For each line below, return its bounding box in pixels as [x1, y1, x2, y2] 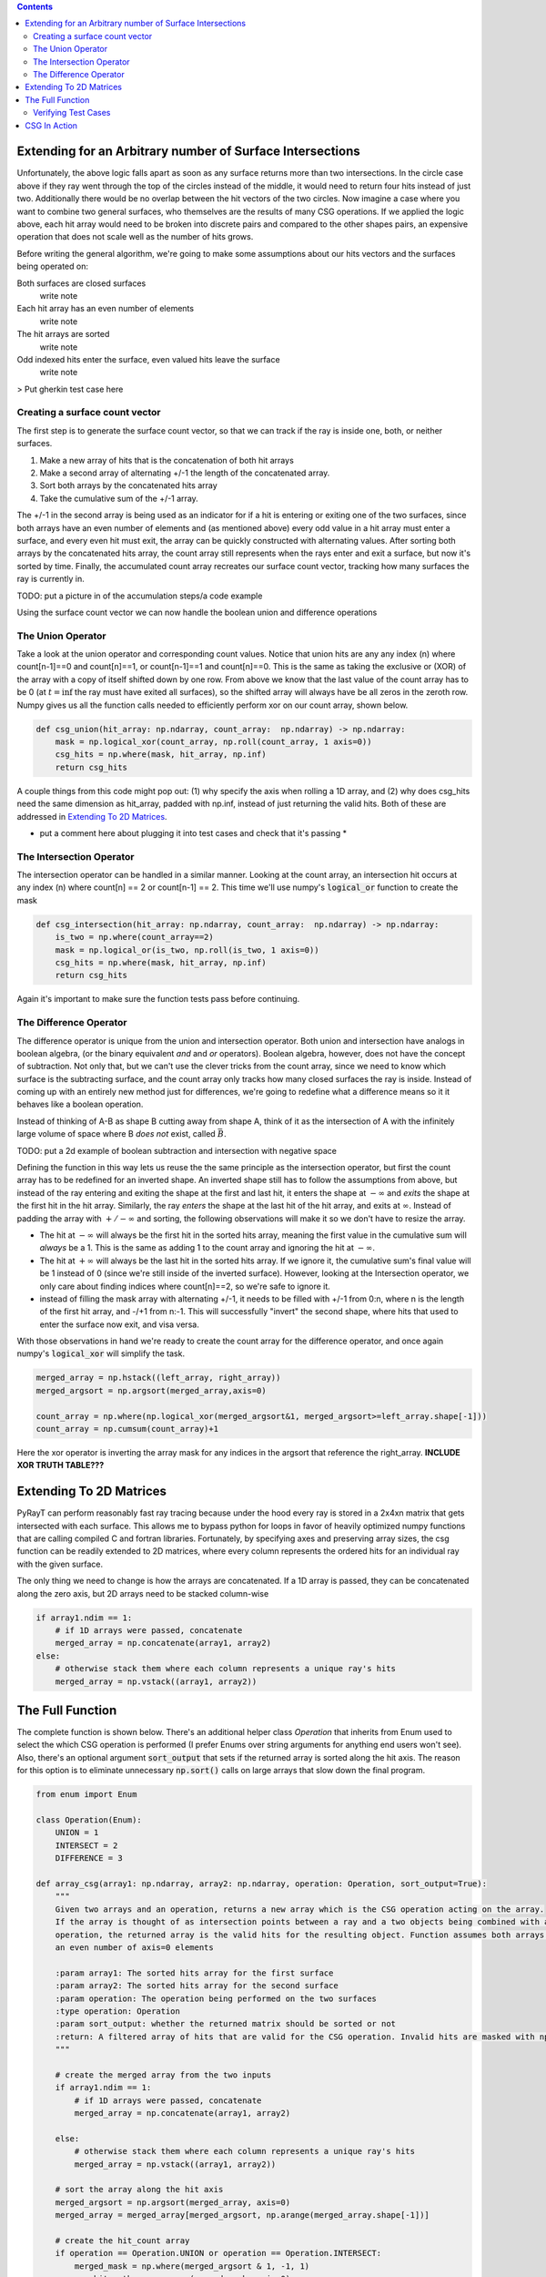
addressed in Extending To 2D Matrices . [16, 811, 167, 822]
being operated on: [16, 260, 88, 272]
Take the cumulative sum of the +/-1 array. [39, 493, 199, 504]
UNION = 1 [55, 1827, 99, 1838]
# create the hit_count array [55, 2235, 190, 2245]
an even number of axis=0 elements [55, 1942, 214, 1953]
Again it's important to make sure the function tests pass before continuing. [16, 994, 300, 1005]
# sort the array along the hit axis [55, 2184, 224, 2195]
